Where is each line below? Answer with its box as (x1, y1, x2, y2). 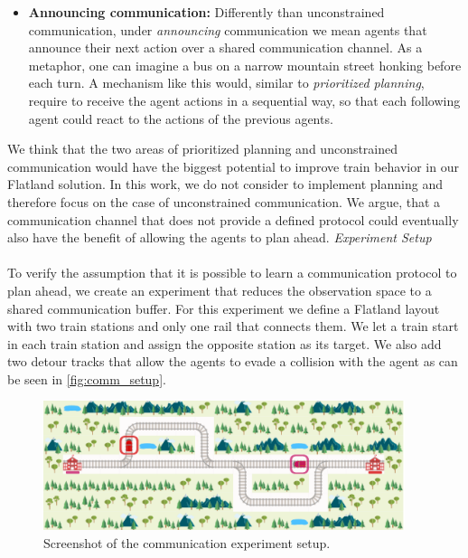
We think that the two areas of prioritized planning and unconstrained (7, 139, 398, 158)
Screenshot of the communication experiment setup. (43, 534, 331, 553)
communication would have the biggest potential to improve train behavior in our (7, 156, 459, 175)
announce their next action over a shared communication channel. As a (28, 38, 423, 57)
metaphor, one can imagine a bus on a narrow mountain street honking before (28, 55, 462, 74)
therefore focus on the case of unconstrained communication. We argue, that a (7, 192, 441, 211)
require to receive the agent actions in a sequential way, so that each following (28, 90, 461, 109)
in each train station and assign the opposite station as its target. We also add (7, 334, 442, 353)
